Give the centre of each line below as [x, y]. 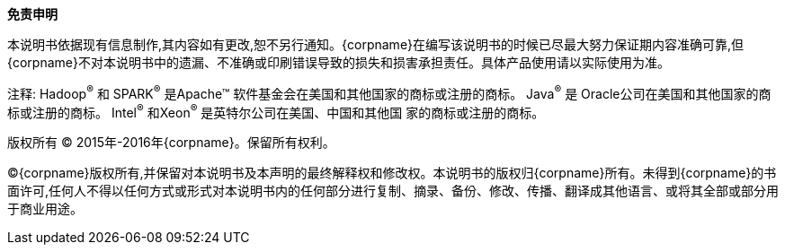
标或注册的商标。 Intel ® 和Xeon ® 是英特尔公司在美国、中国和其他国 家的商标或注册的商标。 [276, 111]
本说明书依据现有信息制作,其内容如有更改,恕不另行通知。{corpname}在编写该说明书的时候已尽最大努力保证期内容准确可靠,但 [376, 44]
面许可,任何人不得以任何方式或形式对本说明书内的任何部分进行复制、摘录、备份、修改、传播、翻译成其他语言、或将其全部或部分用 [393, 191]
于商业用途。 [45, 209]
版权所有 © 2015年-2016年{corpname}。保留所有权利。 [171, 143]
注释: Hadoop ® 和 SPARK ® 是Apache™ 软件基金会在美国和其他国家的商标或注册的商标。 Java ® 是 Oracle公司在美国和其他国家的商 [389, 92]
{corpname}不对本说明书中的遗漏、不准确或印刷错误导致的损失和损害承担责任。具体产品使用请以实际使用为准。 [339, 62]
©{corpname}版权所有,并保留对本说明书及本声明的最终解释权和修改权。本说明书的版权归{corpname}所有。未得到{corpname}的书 [392, 173]
